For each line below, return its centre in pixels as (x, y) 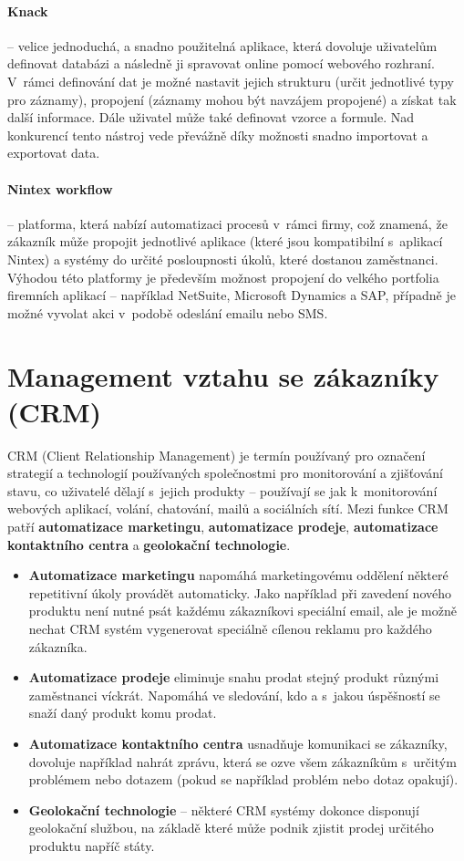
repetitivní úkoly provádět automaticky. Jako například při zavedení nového (240, 592)
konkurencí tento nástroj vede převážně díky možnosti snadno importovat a (218, 135)
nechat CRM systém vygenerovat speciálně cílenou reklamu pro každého (230, 628)
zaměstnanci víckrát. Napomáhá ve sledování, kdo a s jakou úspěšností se (234, 695)
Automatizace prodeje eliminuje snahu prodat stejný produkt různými (234, 677)
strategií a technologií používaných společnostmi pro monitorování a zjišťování (225, 473)
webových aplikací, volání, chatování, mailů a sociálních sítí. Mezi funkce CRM (228, 508)
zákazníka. (58, 646)
